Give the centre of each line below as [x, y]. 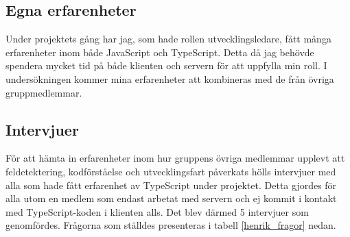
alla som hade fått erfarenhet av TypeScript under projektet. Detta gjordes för [171, 185]
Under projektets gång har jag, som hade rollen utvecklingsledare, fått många [168, 39]
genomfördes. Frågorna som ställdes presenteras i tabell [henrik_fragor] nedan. [171, 225]
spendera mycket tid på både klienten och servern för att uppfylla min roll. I [166, 65]
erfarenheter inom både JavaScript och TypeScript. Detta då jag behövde [160, 52]
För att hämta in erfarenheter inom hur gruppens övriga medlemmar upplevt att [175, 158]
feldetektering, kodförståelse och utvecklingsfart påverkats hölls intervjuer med [171, 171]
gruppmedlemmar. [44, 92]
